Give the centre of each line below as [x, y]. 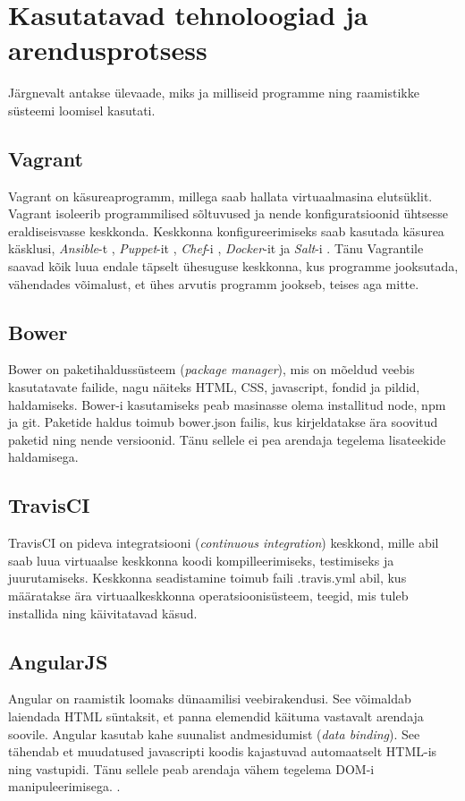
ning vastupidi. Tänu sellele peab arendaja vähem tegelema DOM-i [191, 768]
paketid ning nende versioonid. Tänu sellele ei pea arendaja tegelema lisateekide [227, 439]
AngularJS [58, 661]
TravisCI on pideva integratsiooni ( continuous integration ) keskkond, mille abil [224, 543]
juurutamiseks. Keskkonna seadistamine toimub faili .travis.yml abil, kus [207, 578]
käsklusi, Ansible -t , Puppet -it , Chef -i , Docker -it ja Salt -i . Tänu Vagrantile [216, 248]
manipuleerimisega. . [64, 786]
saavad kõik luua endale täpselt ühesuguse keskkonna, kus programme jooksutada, [233, 266]
